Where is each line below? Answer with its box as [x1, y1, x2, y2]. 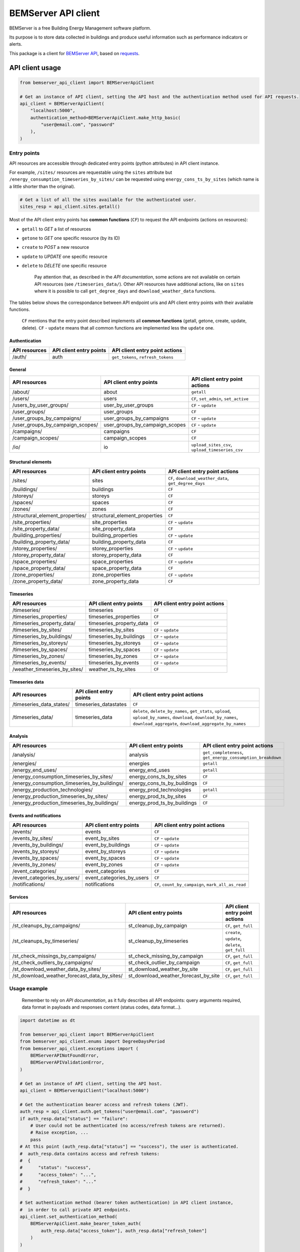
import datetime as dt [19, 1018, 75, 1024]
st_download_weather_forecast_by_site [128, 972, 220, 979]
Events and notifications [9, 812, 61, 818]
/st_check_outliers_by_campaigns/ [12, 959, 93, 966]
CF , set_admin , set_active [191, 395, 249, 402]
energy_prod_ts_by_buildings [129, 799, 197, 806]
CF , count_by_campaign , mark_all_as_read [154, 881, 246, 888]
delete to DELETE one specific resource [21, 263, 107, 269]
